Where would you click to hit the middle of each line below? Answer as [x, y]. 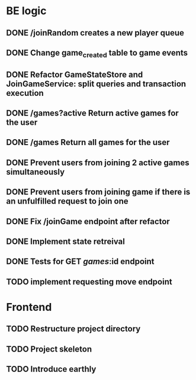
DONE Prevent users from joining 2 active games [98, 162]
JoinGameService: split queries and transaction [96, 84]
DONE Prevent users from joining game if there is [98, 192]
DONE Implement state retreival [66, 241]
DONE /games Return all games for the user [88, 142]
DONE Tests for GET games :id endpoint [80, 262]
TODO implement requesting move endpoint [89, 281]
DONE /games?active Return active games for [92, 113]
